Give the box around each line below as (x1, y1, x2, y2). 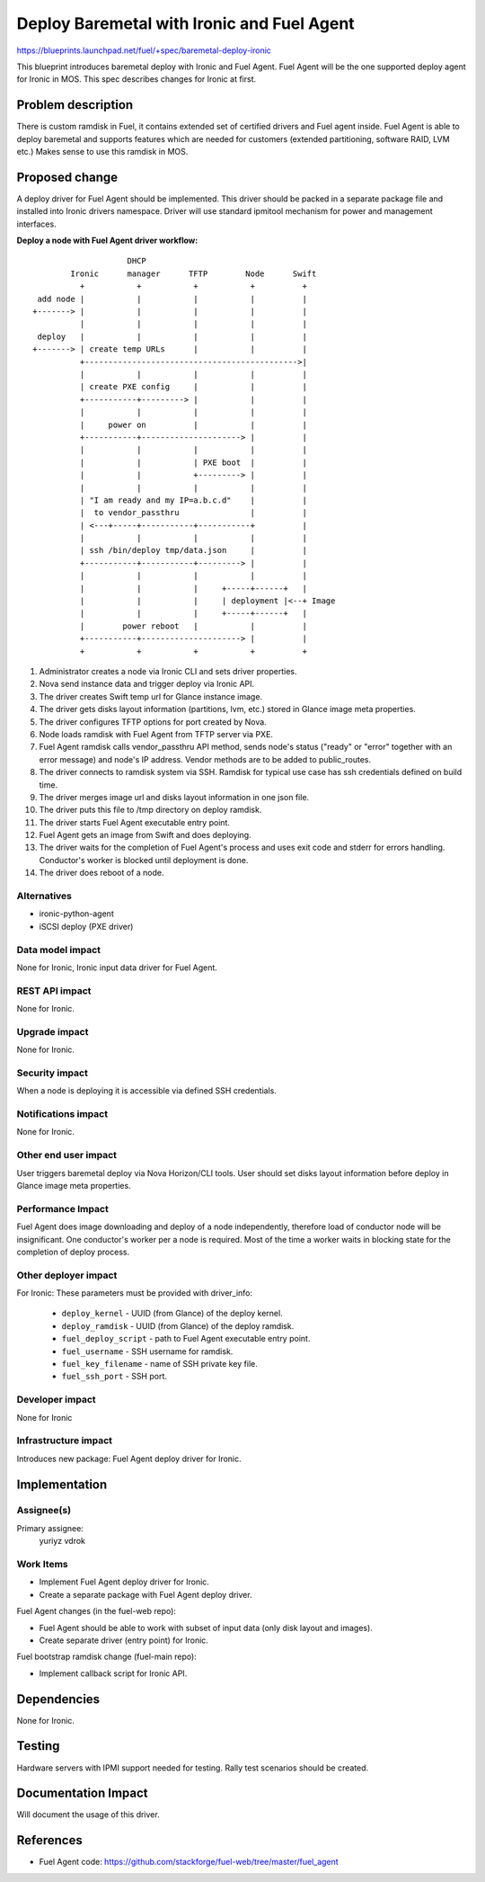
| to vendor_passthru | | (79, 508, 307, 518)
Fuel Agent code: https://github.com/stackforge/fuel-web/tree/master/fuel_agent (39, 1857, 339, 1868)
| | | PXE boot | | (79, 457, 307, 468)
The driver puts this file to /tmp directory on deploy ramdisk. (39, 805, 262, 816)
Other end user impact (16, 1149, 117, 1162)
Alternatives (16, 890, 72, 902)
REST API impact (16, 985, 92, 997)
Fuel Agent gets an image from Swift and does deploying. (39, 830, 251, 841)
